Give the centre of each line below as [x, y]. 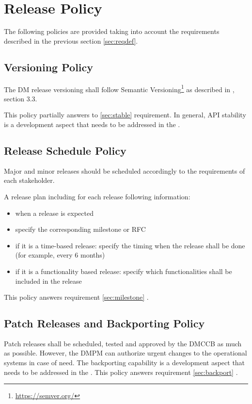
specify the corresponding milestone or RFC [80, 229]
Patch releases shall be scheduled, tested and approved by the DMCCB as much [123, 343]
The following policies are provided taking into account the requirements [112, 31]
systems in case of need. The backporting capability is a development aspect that [125, 363]
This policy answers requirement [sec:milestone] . [76, 297]
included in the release [48, 281]
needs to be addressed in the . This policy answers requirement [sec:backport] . [121, 372]
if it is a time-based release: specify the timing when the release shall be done [130, 245]
